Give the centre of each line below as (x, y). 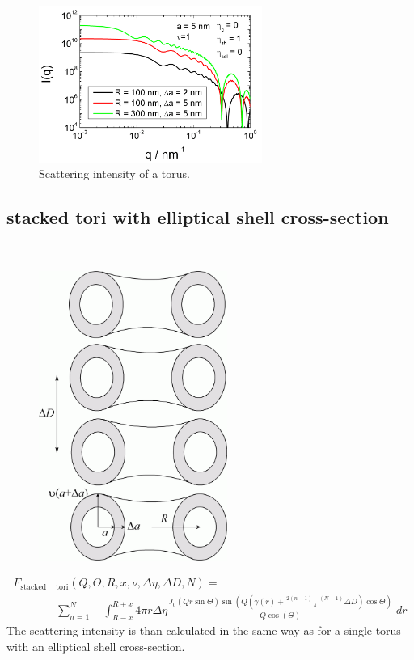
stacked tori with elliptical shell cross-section (198, 217)
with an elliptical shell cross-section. (96, 646)
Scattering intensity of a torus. (114, 173)
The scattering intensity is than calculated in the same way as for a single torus (204, 630)
